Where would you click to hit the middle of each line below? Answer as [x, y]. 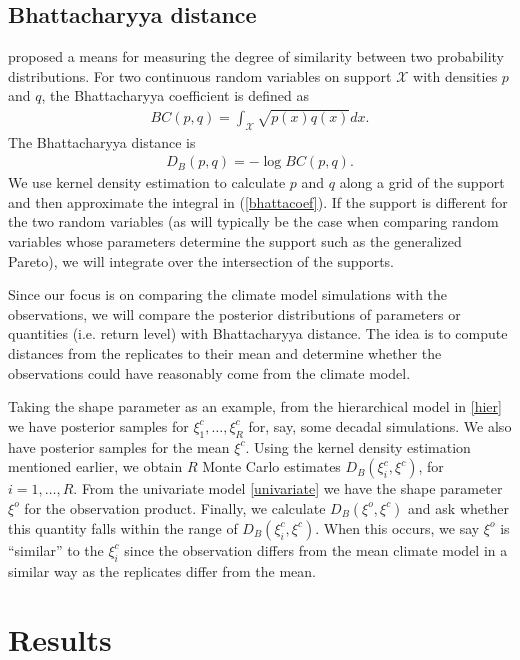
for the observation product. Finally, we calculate [175, 507]
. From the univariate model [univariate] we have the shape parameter [288, 488]
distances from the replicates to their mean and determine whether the [225, 352]
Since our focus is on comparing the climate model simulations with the [228, 294]
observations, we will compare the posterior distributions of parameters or [234, 313]
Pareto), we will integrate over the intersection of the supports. [201, 260]
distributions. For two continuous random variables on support [200, 75]
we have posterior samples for [98, 425]
